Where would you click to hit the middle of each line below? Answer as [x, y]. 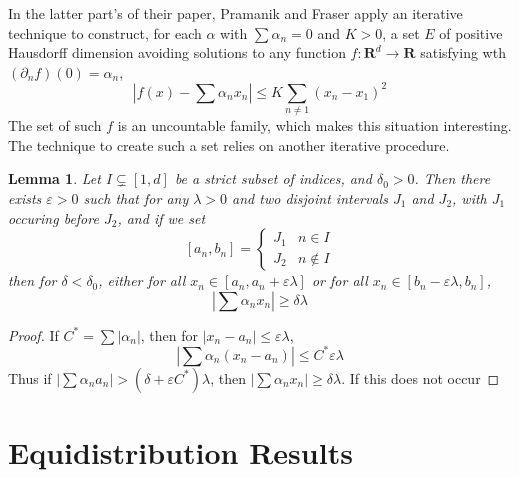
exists [25, 197]
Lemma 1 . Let [54, 178]
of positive [471, 32]
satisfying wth [463, 52]
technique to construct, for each [105, 32]
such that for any [136, 197]
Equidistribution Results [180, 452]
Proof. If [33, 334]
